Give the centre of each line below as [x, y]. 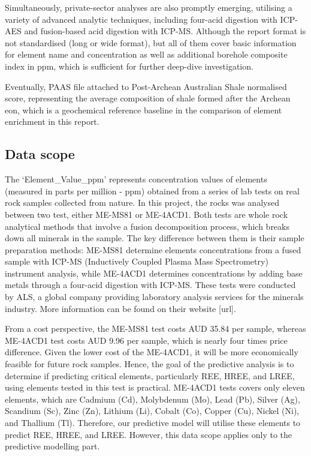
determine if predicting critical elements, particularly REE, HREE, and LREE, [150, 375]
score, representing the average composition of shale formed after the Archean [148, 98]
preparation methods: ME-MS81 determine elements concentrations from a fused [153, 249]
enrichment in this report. [52, 121]
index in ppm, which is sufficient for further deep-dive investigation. [129, 66]
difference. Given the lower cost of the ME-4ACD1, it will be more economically [152, 352]
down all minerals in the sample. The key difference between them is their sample [155, 238]
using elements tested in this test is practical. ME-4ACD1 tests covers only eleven [155, 387]
